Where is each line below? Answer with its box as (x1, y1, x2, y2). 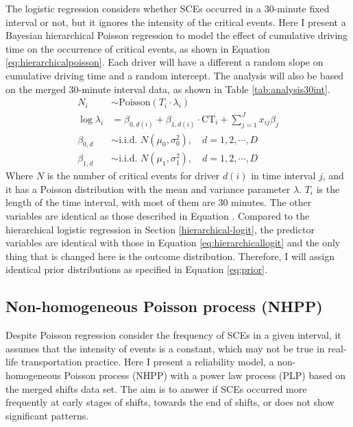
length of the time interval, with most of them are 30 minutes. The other (5, 195, 312, 209)
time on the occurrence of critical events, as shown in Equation (5, 41, 270, 55)
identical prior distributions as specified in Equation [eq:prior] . (5, 262, 267, 276)
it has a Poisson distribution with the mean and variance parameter (5, 181, 291, 196)
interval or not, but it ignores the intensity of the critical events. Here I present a (5, 14, 346, 29)
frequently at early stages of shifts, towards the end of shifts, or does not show (5, 395, 334, 409)
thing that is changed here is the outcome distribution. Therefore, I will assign (5, 248, 335, 263)
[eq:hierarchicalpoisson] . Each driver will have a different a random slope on (5, 55, 324, 69)
